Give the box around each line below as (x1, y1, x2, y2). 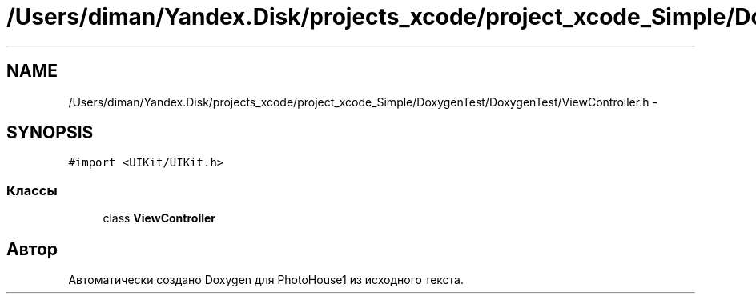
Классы (6, 182, 58, 198)
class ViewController (103, 211, 216, 226)
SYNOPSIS (6, 122, 94, 143)
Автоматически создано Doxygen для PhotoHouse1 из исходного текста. (68, 273, 464, 287)
